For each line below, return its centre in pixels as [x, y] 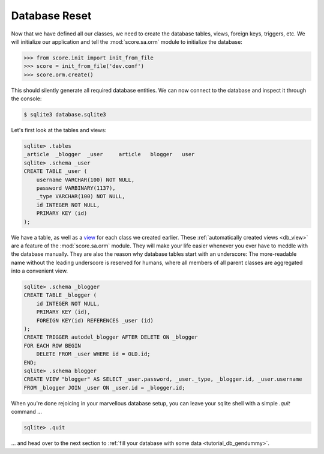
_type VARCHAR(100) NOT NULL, [81, 196]
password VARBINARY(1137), [76, 188]
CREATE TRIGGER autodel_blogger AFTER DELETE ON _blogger [111, 337]
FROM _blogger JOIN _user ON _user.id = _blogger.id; [104, 388]
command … [26, 412]
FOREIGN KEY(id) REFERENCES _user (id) [95, 320]
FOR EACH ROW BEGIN [52, 346]
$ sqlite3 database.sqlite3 [65, 115]
